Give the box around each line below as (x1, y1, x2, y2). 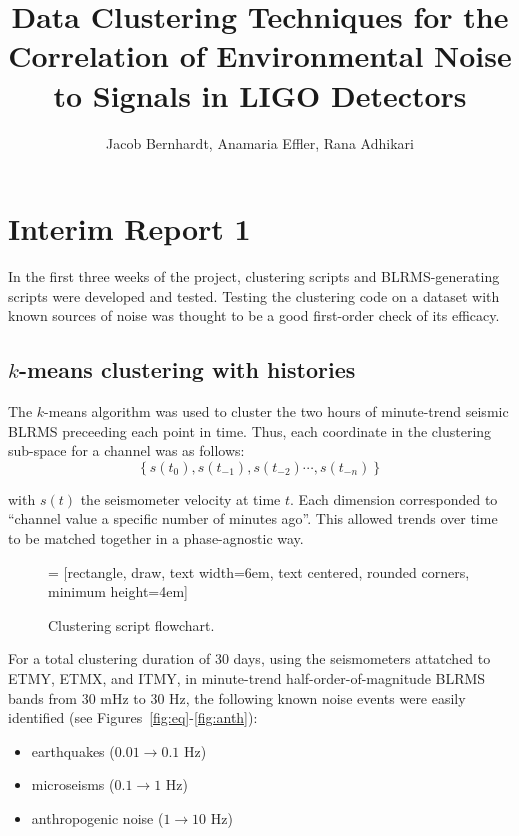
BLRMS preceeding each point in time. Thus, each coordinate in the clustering (8, 420, 492, 441)
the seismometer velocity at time (80, 488, 281, 509)
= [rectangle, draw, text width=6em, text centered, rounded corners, (48, 561, 470, 582)
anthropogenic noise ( (31, 807, 164, 828)
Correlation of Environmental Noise (8, 35, 512, 76)
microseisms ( (31, 774, 115, 795)
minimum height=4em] (48, 581, 188, 602)
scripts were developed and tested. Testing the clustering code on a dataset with (8, 285, 500, 306)
